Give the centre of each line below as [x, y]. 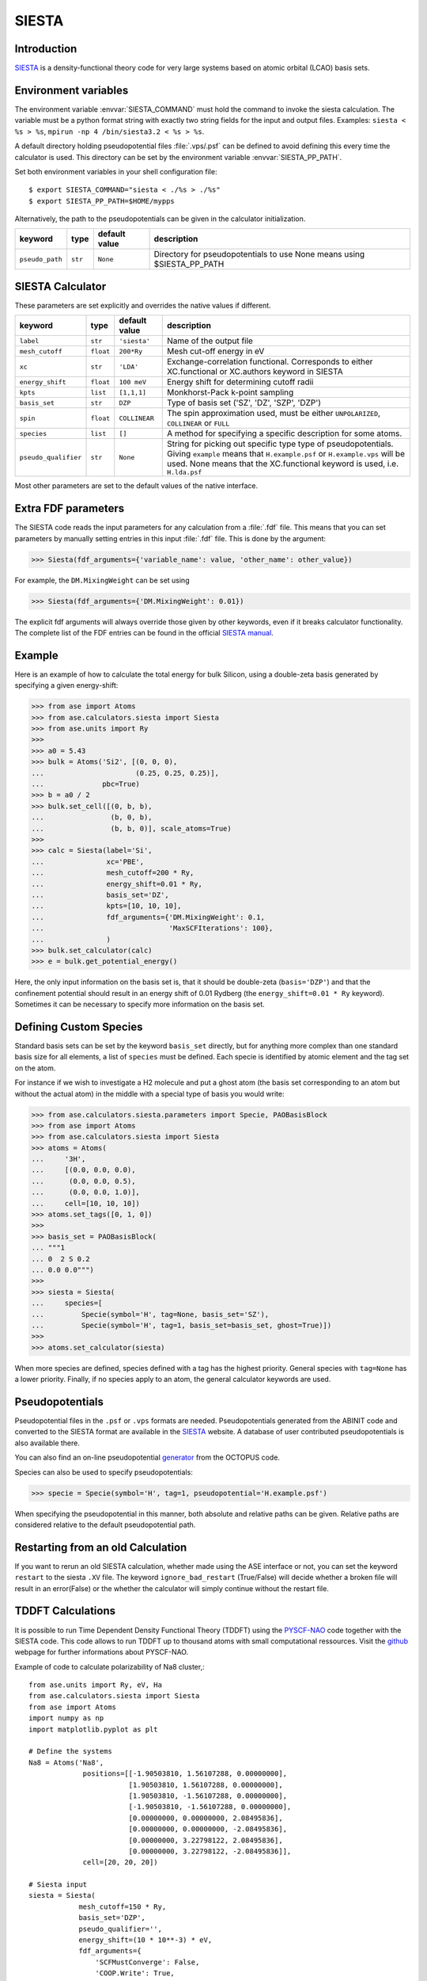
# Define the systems [70, 1752]
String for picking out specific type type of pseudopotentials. [280, 444]
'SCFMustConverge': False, [147, 1962]
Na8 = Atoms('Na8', [66, 1762]
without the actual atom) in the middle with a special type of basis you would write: [149, 1094]
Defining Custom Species [79, 1027]
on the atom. [35, 1068]
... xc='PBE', [88, 861]
